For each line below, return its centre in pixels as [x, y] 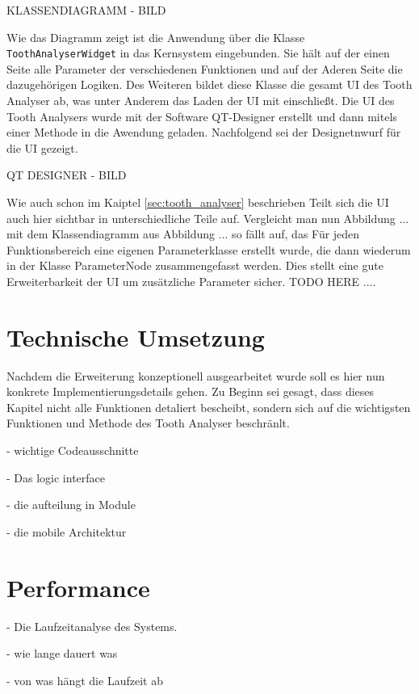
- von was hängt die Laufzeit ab [85, 680]
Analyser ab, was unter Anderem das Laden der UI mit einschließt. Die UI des [201, 101]
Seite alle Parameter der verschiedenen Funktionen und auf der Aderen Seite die [205, 68]
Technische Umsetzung [136, 336]
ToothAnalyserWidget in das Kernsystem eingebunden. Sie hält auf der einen [198, 53]
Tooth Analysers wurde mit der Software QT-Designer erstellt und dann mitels [202, 116]
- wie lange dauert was [62, 653]
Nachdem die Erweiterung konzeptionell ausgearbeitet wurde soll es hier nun [196, 375]
